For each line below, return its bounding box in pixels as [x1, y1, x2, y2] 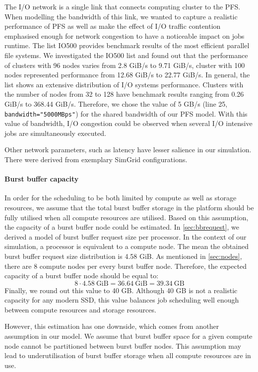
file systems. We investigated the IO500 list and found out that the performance [4, 50, 248, 60]
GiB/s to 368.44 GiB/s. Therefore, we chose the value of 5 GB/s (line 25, [4, 98, 228, 109]
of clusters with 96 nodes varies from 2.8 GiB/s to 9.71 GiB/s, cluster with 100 [4, 60, 245, 70]
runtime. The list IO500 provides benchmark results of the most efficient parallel [4, 40, 250, 51]
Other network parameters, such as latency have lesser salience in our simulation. [4, 144, 252, 155]
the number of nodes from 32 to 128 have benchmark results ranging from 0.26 [4, 89, 244, 99]
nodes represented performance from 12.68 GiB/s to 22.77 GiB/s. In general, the [4, 69, 250, 80]
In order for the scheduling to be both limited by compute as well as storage [4, 192, 237, 203]
